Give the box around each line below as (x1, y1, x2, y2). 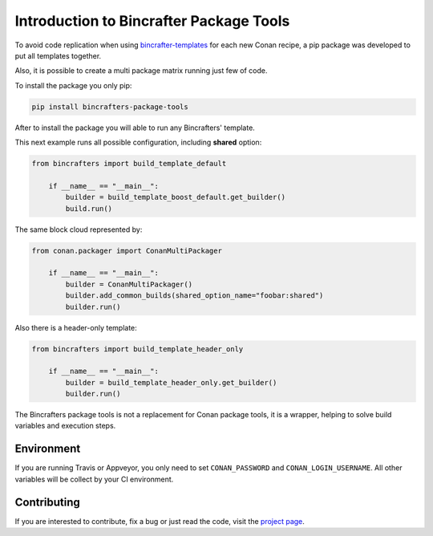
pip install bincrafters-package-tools (31, 102, 188, 112)
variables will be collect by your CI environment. (14, 474, 174, 484)
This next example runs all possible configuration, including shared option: (14, 137, 262, 148)
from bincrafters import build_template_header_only (31, 344, 244, 353)
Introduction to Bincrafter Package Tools (14, 12, 290, 30)
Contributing (14, 495, 80, 509)
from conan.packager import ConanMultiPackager (31, 246, 222, 255)
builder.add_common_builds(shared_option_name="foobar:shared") (65, 291, 324, 300)
